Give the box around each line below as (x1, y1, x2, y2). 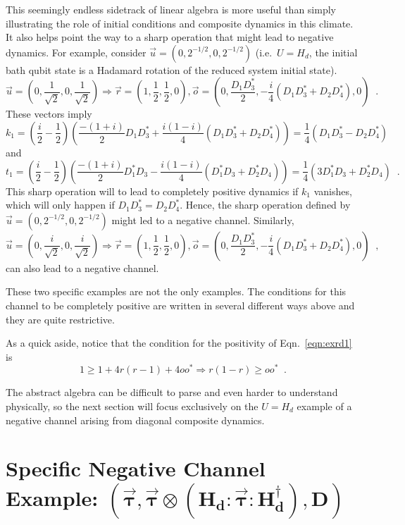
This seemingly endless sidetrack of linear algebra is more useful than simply (6, 2, 336, 16)
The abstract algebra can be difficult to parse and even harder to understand (6, 385, 338, 400)
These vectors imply (6, 106, 92, 121)
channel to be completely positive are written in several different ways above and (6, 297, 355, 312)
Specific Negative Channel (6, 454, 266, 483)
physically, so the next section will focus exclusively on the (6, 398, 258, 413)
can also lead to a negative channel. (6, 260, 159, 275)
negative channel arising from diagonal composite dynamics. (6, 412, 265, 427)
